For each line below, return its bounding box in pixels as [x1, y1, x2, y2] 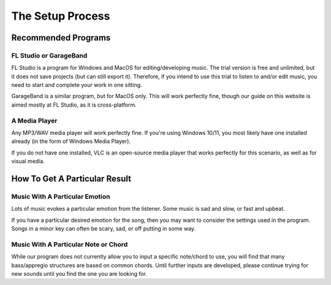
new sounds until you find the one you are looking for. [11, 270, 147, 278]
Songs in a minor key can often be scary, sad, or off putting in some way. [11, 225, 196, 232]
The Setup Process [11, 9, 110, 23]
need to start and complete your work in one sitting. [11, 82, 142, 89]
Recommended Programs [11, 32, 111, 43]
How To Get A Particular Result [11, 173, 132, 184]
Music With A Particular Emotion [11, 192, 110, 200]
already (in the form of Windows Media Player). [11, 138, 131, 145]
